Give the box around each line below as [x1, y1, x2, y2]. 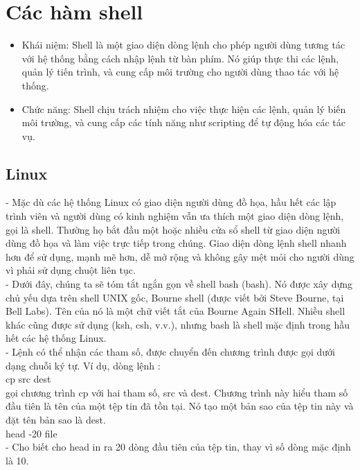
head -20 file [6, 426, 57, 440]
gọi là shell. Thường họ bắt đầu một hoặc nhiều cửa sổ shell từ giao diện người [6, 222, 341, 236]
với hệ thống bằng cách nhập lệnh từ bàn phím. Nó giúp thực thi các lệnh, [21, 51, 339, 65]
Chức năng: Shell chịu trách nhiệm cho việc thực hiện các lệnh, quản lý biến [21, 101, 346, 116]
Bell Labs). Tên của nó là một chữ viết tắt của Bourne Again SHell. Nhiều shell [6, 304, 345, 318]
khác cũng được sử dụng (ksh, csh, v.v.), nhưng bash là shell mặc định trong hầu [6, 317, 350, 331]
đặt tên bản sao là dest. [6, 412, 106, 426]
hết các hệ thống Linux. [6, 331, 107, 345]
